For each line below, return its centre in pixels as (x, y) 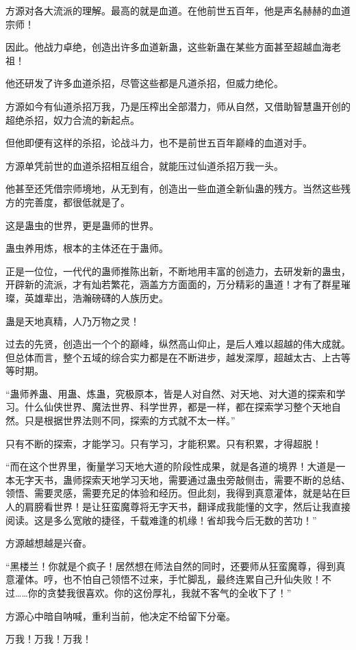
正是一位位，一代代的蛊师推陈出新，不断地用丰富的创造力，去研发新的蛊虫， (178, 271)
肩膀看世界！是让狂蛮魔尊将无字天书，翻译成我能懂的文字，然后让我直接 (187, 507)
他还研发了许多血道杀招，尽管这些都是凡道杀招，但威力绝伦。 (144, 83)
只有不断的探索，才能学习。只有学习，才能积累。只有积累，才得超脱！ (164, 443)
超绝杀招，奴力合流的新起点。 (73, 119)
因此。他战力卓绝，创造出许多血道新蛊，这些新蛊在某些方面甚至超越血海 (168, 47)
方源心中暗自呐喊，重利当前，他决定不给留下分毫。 (120, 615)
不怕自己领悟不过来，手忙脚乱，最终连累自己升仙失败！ (197, 579)
